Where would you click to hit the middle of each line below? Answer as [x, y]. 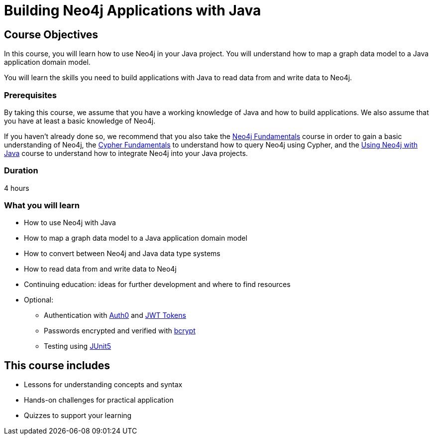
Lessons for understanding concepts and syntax [103, 385]
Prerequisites [30, 95]
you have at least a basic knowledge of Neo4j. [80, 121]
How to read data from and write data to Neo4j [100, 269]
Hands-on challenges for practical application [99, 400]
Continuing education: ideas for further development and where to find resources [157, 285]
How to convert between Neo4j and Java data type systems [122, 254]
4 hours [17, 188]
